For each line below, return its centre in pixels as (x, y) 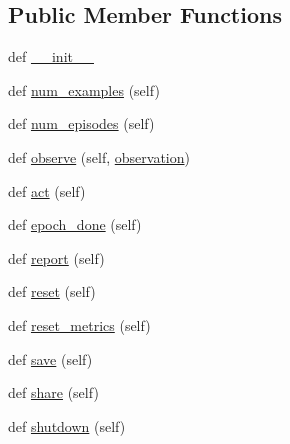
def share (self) (53, 392)
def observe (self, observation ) (99, 156)
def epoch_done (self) (75, 224)
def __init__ (51, 56)
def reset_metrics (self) (79, 324)
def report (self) (56, 257)
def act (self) (47, 190)
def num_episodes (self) (81, 123)
